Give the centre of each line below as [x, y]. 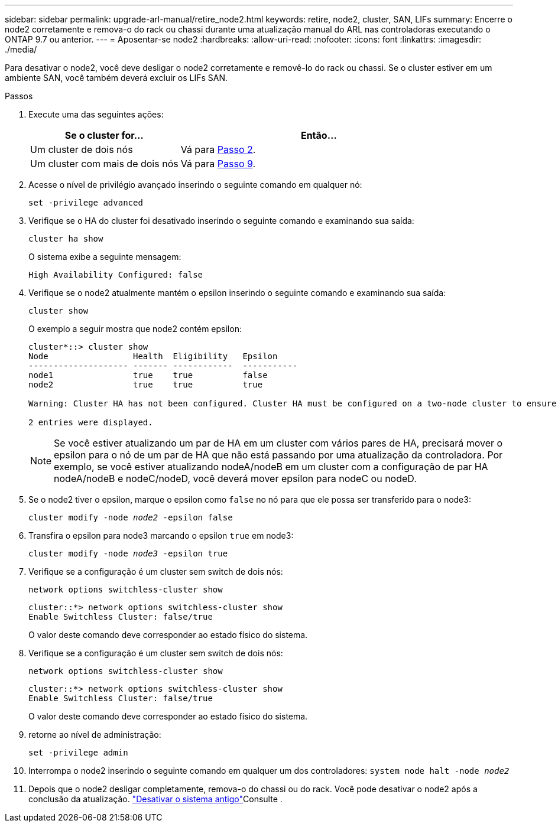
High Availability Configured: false [116, 275]
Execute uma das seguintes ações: [96, 114]
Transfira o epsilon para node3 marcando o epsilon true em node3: [161, 535]
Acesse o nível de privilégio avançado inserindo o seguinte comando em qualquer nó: [195, 185]
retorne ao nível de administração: [95, 735]
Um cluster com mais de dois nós [104, 164]
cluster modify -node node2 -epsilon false [131, 517]
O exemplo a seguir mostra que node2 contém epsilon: [135, 329]
